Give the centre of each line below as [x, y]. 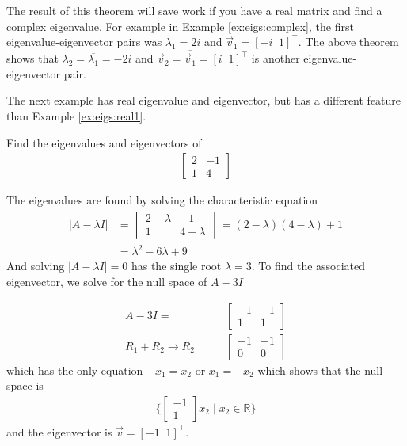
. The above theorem [348, 42]
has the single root [176, 266]
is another [276, 58]
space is [25, 385]
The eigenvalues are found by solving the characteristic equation [162, 200]
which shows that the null [320, 370]
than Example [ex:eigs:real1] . [76, 116]
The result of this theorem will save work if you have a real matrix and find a [194, 10]
